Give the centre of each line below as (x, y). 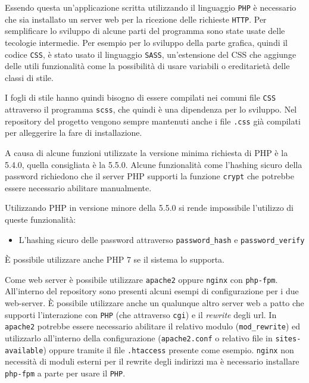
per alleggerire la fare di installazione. (74, 133)
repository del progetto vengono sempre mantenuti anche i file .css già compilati (153, 121)
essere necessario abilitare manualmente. (78, 187)
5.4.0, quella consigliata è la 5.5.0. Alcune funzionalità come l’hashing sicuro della (154, 164)
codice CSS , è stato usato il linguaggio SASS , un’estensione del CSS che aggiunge (151, 54)
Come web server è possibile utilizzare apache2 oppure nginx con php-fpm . (141, 279)
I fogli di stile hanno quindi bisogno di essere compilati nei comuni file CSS (141, 97)
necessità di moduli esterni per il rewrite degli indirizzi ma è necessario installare (152, 361)
